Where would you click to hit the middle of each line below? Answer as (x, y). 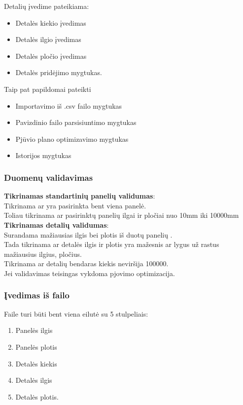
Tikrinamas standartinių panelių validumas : (80, 196)
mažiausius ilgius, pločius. (43, 254)
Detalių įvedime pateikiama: (47, 6)
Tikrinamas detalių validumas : (56, 224)
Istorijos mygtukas (43, 155)
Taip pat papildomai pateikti (48, 89)
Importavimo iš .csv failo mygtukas (69, 105)
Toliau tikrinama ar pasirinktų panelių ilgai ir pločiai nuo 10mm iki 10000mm (121, 215)
